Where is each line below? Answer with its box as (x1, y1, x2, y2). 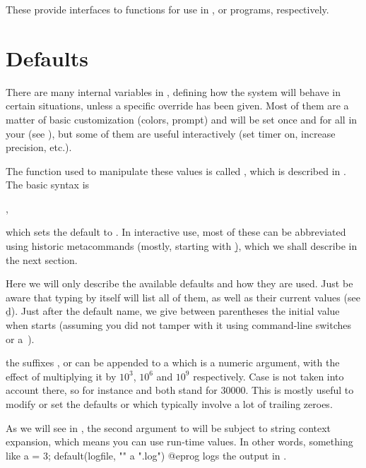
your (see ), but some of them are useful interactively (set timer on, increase (6, 126, 336, 140)
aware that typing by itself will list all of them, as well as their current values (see (6, 289, 360, 304)
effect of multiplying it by (6, 368, 117, 383)
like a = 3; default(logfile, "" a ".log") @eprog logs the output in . (6, 448, 287, 462)
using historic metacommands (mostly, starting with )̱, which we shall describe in (6, 239, 358, 253)
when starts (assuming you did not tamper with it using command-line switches (6, 318, 352, 332)
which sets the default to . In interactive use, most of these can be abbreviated (6, 224, 346, 239)
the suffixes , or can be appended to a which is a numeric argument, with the (6, 355, 340, 370)
